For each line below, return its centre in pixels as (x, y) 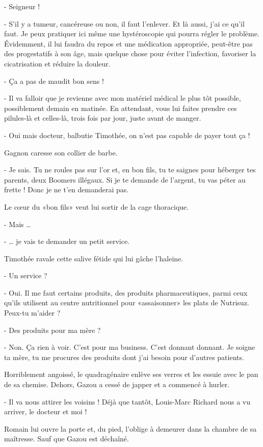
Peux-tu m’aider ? (32, 313)
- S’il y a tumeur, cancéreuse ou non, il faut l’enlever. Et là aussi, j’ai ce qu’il (124, 23)
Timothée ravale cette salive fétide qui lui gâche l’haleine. (94, 258)
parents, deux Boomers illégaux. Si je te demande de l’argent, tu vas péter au (125, 179)
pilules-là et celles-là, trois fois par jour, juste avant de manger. (103, 118)
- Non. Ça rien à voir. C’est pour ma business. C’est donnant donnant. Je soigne (130, 347)
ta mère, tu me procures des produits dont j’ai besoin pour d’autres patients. (124, 357)
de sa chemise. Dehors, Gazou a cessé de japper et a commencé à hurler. (117, 384)
